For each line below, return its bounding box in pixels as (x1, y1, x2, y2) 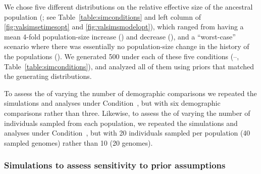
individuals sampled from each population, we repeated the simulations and (4, 117, 238, 128)
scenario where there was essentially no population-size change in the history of (4, 41, 249, 52)
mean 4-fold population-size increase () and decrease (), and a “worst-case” (4, 31, 236, 41)
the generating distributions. (4, 71, 92, 81)
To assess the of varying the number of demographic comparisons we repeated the (4, 88, 257, 98)
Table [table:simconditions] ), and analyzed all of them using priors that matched (4, 61, 254, 71)
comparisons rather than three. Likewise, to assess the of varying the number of (4, 107, 250, 118)
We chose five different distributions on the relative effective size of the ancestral (4, 2, 253, 12)
